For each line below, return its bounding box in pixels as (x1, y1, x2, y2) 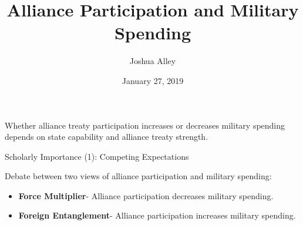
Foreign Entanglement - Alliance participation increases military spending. (18, 209, 296, 221)
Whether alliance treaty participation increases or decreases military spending (5, 119, 285, 131)
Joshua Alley (129, 55, 176, 67)
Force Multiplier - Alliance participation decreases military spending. (18, 189, 274, 202)
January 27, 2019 (122, 74, 184, 86)
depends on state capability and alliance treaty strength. (5, 130, 208, 143)
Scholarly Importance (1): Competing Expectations (5, 150, 189, 162)
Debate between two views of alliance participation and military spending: (5, 170, 272, 182)
